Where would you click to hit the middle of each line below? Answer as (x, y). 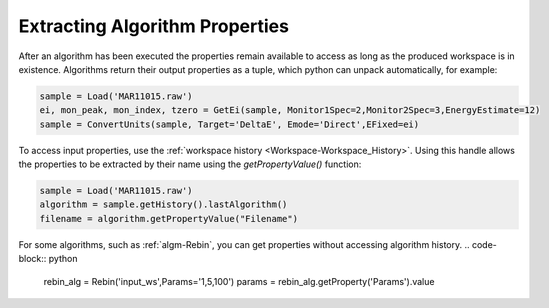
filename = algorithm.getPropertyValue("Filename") (169, 218)
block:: (32, 259)
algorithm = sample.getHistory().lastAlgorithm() (163, 204)
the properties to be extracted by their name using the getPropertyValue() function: (190, 164)
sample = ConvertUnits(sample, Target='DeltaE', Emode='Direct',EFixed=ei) (229, 124)
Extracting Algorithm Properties (154, 26)
